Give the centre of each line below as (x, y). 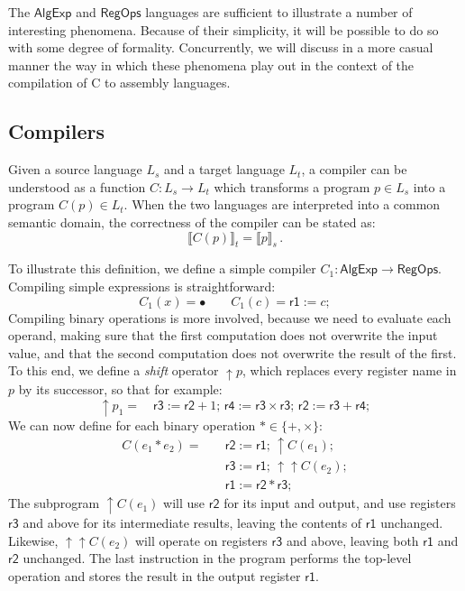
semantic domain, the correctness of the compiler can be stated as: (192, 222)
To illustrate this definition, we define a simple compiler (162, 268)
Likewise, (33, 540)
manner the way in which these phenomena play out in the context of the (211, 65)
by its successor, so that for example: (120, 389)
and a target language (224, 169)
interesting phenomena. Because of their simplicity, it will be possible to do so (223, 29)
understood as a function (77, 186)
